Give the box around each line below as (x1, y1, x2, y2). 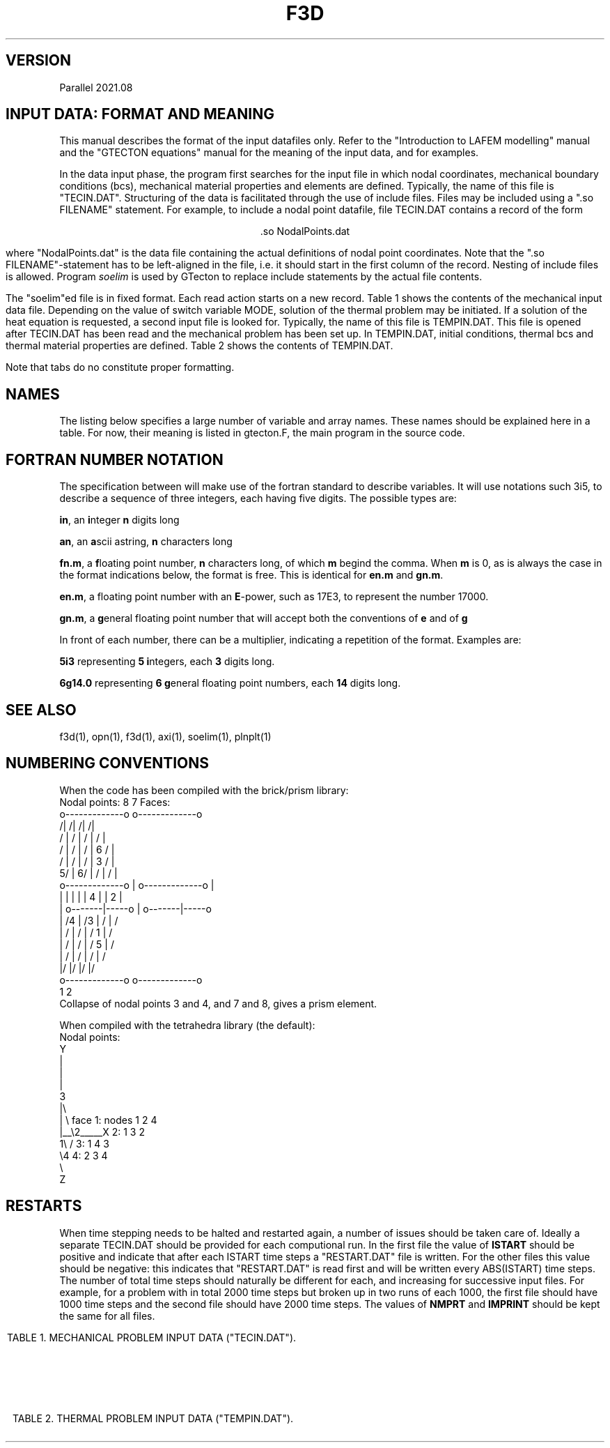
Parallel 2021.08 (59, 81, 133, 93)
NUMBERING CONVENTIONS (6, 754, 210, 772)
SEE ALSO (6, 701, 77, 719)
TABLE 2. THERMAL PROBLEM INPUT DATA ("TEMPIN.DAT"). (12, 1412, 294, 1424)
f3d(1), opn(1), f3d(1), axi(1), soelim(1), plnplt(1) (59, 730, 272, 742)
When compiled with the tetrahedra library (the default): (59, 1019, 315, 1031)
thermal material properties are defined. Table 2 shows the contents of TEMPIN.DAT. (6, 340, 393, 352)
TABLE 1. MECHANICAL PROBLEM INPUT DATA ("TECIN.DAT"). (6, 1331, 297, 1343)
